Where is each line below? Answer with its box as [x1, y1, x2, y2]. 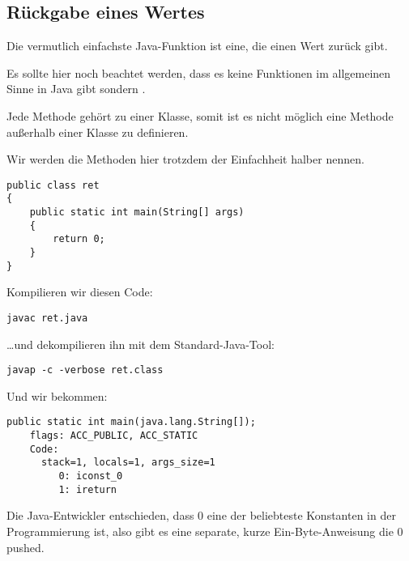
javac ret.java [6, 312, 88, 324]
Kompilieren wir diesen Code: [6, 283, 153, 300]
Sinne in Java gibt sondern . [6, 80, 146, 97]
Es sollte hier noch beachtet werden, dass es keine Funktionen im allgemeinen [6, 64, 391, 81]
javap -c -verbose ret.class [6, 364, 164, 376]
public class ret [6, 179, 100, 191]
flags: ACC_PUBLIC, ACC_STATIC [29, 430, 198, 442]
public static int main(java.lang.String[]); [6, 416, 256, 428]
